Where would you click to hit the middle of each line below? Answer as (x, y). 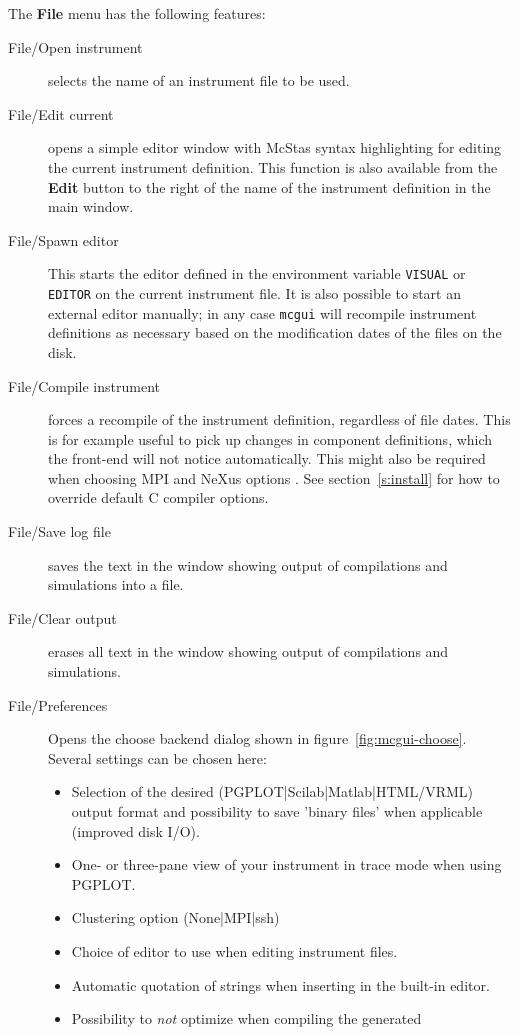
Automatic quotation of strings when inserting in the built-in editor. (280, 984)
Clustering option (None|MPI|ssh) (175, 917)
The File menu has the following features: (137, 13)
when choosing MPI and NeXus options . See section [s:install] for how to (274, 477)
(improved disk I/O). (135, 830)
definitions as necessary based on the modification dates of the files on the (275, 332)
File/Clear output (62, 617)
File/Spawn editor (63, 239)
